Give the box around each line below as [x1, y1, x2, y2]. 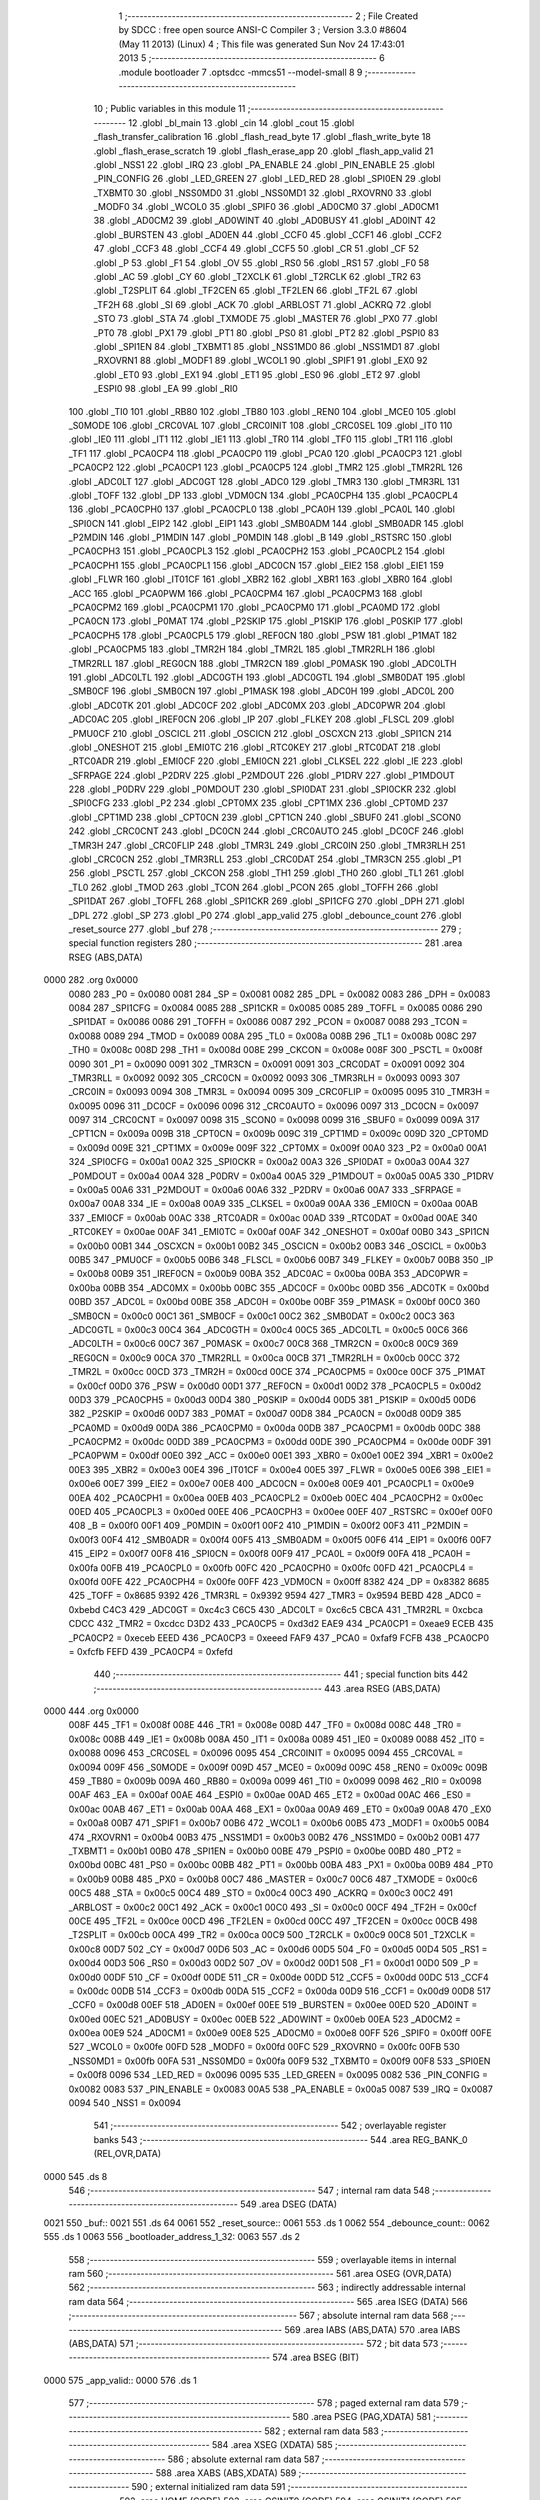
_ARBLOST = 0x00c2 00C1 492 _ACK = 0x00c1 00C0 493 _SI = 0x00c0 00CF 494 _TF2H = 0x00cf [68, 1901, 477, 1913]
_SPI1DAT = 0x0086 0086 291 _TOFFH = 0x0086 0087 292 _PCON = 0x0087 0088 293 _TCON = [68, 1016, 469, 1028]
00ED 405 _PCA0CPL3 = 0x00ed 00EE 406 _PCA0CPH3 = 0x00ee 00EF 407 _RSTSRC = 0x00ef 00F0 [68, 1506, 494, 1518]
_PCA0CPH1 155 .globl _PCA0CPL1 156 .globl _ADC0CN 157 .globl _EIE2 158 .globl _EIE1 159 [68, 559, 444, 571]
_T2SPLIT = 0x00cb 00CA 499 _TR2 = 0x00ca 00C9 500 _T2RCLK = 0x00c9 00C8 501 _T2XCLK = [68, 1929, 476, 1941]
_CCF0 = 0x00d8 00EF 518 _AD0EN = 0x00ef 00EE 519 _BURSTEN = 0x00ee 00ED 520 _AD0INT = [68, 1999, 478, 2011]
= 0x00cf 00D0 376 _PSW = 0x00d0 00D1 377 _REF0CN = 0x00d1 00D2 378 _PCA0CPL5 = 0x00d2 [68, 1380, 482, 1392]
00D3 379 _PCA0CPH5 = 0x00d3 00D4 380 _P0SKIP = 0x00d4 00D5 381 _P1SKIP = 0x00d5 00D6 [68, 1393, 477, 1405]
